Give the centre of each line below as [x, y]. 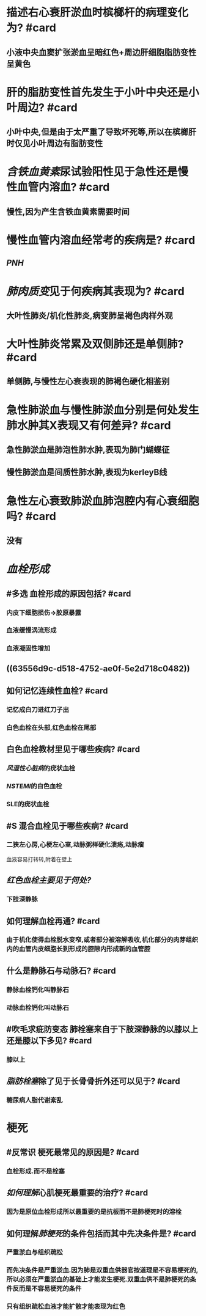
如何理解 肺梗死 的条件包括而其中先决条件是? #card [101, 1233]
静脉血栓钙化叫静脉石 [38, 990]
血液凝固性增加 [28, 649]
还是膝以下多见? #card [49, 1041]
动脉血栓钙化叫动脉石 [38, 1007]
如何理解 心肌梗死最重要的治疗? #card [77, 1193]
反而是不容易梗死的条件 [47, 1288]
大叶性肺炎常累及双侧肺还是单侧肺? [95, 344]
